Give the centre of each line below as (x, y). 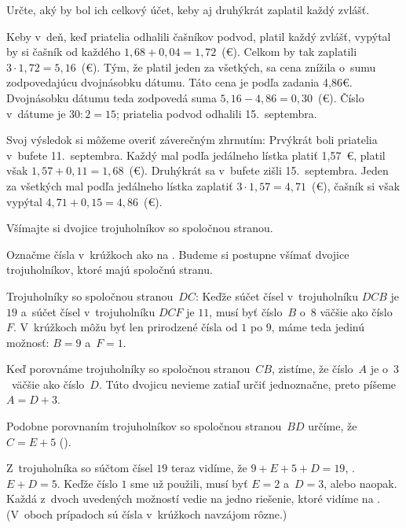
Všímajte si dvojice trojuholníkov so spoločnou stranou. (140, 228)
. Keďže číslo (87, 483)
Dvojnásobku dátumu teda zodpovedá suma (112, 97)
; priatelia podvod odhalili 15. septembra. (217, 113)
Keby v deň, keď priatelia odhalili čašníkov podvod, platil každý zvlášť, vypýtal (199, 36)
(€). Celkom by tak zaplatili (289, 52)
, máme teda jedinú (318, 327)
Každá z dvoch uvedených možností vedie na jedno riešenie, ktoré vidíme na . (194, 498)
